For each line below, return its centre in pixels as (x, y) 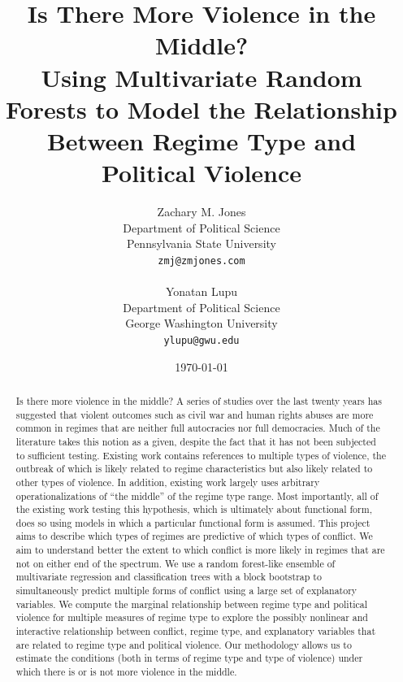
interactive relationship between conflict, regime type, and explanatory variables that (196, 631)
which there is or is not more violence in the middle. (126, 672)
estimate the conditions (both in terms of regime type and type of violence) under (189, 658)
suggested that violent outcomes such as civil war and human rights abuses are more (195, 414)
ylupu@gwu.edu (201, 340)
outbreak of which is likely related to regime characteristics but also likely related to (194, 469)
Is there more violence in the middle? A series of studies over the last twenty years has (199, 400)
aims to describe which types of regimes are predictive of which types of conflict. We (194, 536)
